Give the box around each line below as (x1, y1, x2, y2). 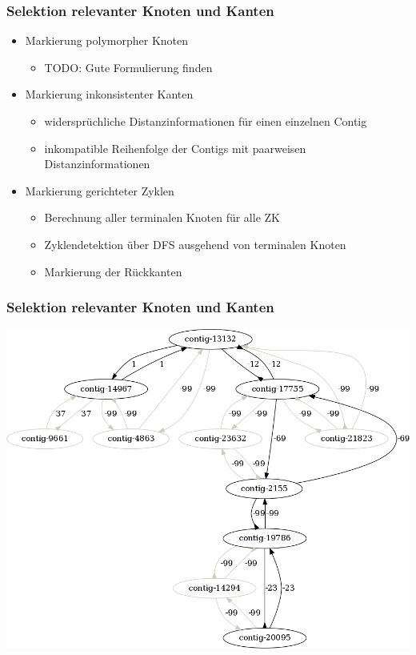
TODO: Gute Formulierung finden (44, 58, 213, 75)
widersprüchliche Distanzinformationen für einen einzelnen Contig (44, 113, 367, 129)
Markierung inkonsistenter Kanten (25, 86, 194, 102)
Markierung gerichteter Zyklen (25, 182, 174, 199)
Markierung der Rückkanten (44, 263, 182, 279)
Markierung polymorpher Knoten (25, 32, 189, 49)
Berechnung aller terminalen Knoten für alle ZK (44, 209, 280, 226)
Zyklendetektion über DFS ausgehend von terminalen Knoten (44, 235, 346, 252)
